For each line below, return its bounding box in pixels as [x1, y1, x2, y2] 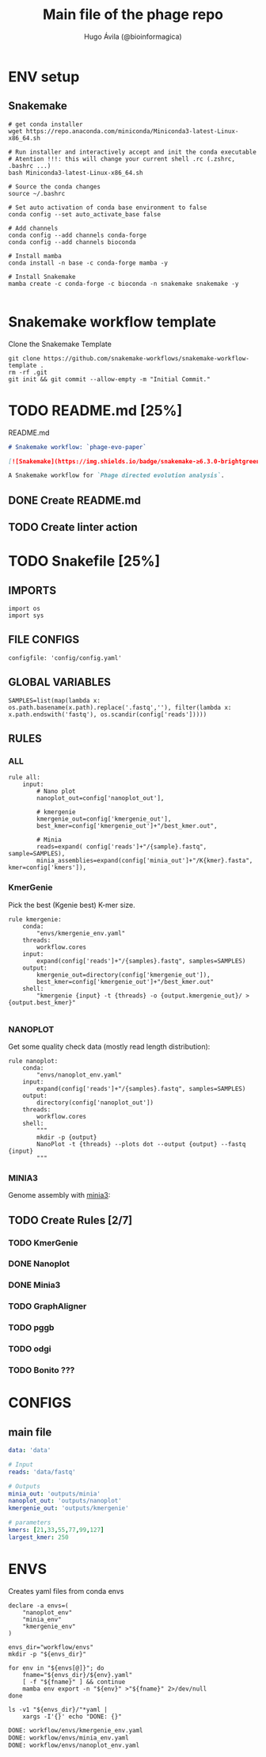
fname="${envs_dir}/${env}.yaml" [22, 1671, 133, 1679]
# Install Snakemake [8, 273, 77, 280]
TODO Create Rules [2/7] [8, 1214, 133, 1227]
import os [8, 604, 41, 613]
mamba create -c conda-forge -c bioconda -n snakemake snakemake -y [8, 280, 239, 288]
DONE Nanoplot [8, 1258, 70, 1269]
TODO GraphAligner [8, 1301, 87, 1312]
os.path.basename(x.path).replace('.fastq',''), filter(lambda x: [8, 703, 232, 711]
